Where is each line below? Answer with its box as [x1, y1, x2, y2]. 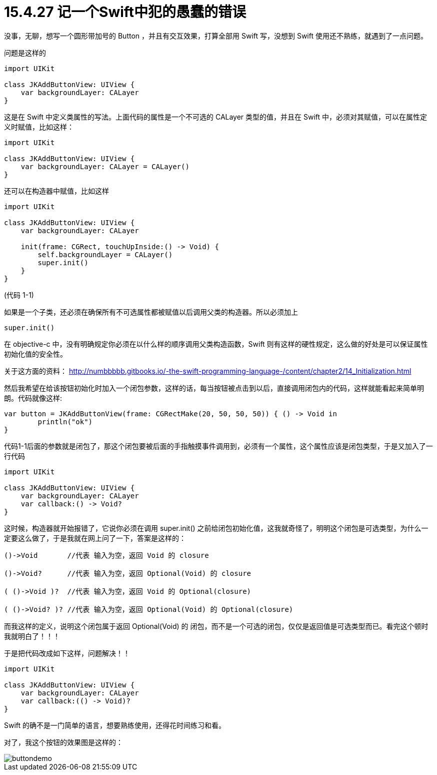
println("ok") [37, 417, 93, 426]
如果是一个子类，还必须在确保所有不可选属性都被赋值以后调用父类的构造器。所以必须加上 [4, 307, 298, 316]
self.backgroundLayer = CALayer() [37, 250, 173, 259]
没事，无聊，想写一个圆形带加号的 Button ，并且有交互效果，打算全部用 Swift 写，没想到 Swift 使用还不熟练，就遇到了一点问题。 [4, 31, 427, 40]
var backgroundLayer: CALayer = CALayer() [20, 162, 189, 171]
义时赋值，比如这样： [4, 122, 74, 131]
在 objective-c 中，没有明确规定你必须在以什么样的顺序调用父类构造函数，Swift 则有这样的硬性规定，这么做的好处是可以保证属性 [4, 339, 428, 348]
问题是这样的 [4, 48, 46, 57]
